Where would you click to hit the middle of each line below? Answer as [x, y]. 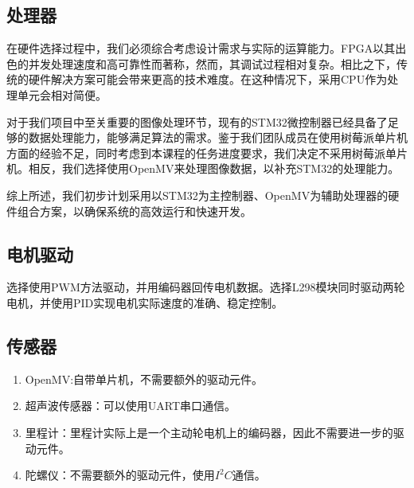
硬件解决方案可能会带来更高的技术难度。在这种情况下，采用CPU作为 [208, 79]
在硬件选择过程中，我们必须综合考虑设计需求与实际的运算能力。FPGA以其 [201, 48]
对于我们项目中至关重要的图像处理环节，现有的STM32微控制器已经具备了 [197, 121]
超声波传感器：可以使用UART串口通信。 [131, 406]
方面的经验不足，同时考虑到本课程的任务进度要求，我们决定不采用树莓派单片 [207, 152]
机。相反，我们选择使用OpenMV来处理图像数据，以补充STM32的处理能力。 [203, 168]
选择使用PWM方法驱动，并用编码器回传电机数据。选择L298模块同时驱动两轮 [206, 287]
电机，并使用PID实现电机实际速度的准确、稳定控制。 [145, 302]
